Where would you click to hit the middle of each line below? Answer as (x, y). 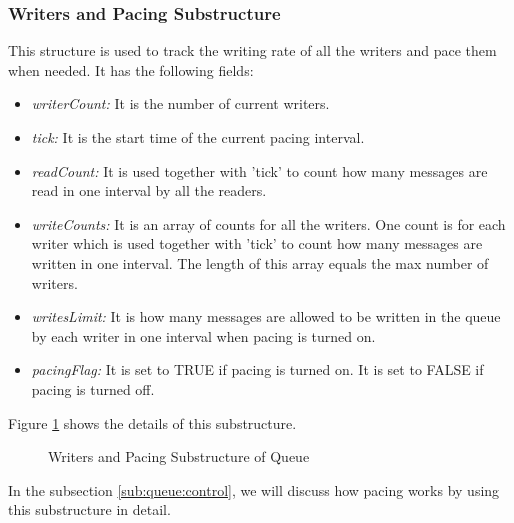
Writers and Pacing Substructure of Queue (179, 456)
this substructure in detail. (89, 509)
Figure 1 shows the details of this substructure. (152, 422)
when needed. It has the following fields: (131, 69)
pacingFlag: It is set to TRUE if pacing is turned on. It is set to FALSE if (257, 369)
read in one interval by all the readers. (149, 190)
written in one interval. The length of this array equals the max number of (260, 262)
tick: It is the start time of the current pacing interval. (198, 137)
